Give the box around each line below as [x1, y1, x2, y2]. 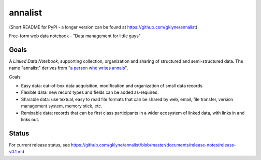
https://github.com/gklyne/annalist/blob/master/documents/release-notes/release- [71, 142, 236, 147]
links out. [21, 116, 40, 122]
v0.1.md [9, 149, 24, 155]
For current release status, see [9, 142, 70, 147]
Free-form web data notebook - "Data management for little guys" [9, 33, 141, 39]
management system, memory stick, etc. [21, 103, 102, 109]
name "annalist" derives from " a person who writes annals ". [9, 65, 128, 71]
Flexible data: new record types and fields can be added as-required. [21, 89, 159, 95]
